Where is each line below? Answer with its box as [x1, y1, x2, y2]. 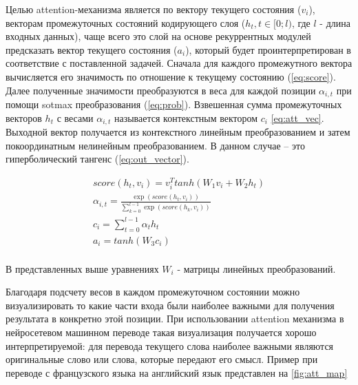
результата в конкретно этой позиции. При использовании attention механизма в [6, 311, 344, 326]
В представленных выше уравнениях [6, 261, 159, 275]
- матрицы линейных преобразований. [177, 261, 336, 275]
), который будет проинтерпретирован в [185, 42, 351, 56]
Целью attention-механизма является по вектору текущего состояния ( [6, 2, 302, 16]
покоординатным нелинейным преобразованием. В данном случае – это [6, 138, 305, 152]
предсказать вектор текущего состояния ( [6, 42, 178, 56]
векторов [6, 110, 42, 125]
